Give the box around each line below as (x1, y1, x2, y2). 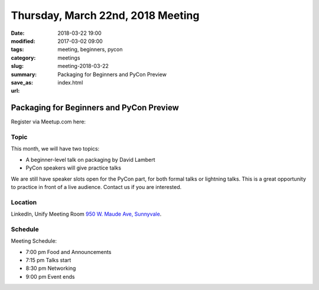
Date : (11, 30, 25, 37)
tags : (11, 46, 24, 53)
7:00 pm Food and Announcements (25, 248, 112, 255)
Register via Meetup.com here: (11, 118, 86, 125)
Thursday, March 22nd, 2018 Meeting (11, 9, 200, 22)
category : (11, 54, 36, 61)
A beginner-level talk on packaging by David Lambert (25, 156, 156, 163)
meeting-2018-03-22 (57, 63, 109, 70)
